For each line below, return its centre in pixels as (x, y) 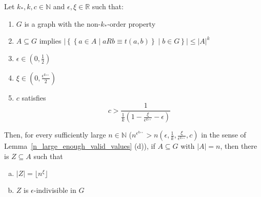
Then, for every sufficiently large (55, 135)
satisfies (34, 97)
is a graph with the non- (63, 23)
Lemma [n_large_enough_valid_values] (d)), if (80, 146)
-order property (132, 23)
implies (50, 41)
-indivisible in (55, 190)
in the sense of (224, 135)
